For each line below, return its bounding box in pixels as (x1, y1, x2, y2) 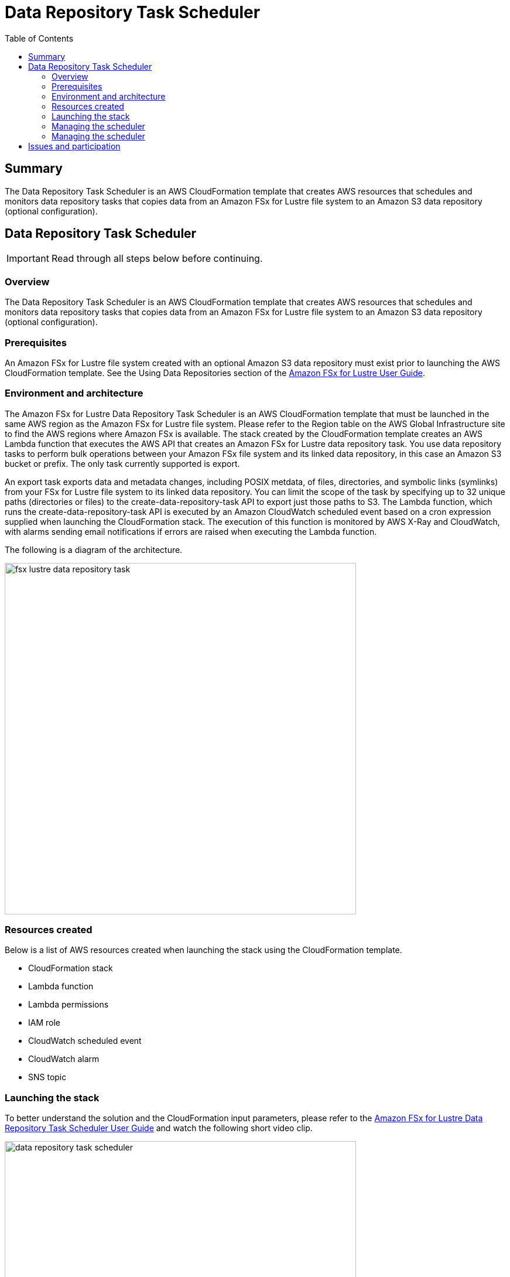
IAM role (28, 1017, 60, 1028)
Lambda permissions (28, 999, 109, 1010)
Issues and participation (28, 141, 121, 151)
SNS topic (28, 1072, 67, 1083)
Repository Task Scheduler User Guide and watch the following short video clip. (5, 1123, 313, 1133)
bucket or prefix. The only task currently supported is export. (5, 458, 240, 469)
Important (6, 252, 49, 265)
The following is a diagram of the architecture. (5, 544, 183, 555)
